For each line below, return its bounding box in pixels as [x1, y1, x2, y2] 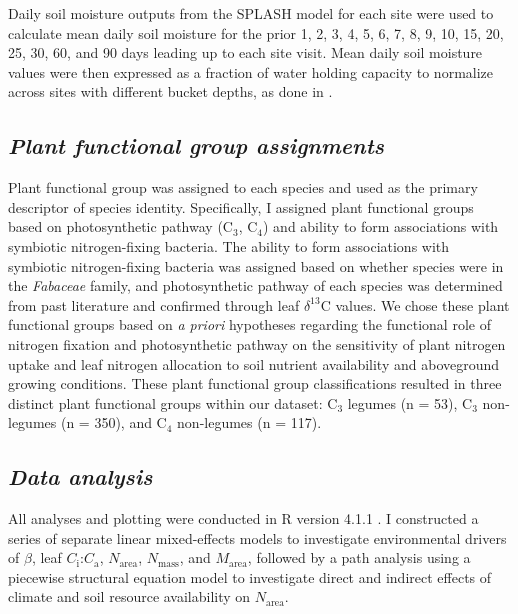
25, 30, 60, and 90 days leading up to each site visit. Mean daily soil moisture [8, 42, 483, 63]
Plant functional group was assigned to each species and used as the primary [8, 177, 478, 198]
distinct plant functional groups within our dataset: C [8, 392, 338, 413]
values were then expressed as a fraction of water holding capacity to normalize [8, 61, 494, 82]
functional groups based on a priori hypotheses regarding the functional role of [8, 314, 491, 335]
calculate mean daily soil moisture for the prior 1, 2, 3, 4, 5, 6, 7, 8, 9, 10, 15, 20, [8, 22, 504, 43]
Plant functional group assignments [8, 130, 384, 161]
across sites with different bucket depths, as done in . [8, 81, 333, 102]
